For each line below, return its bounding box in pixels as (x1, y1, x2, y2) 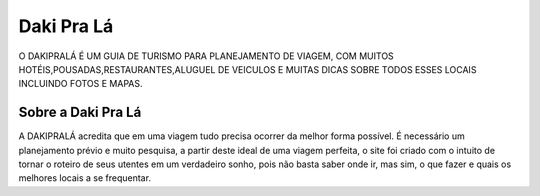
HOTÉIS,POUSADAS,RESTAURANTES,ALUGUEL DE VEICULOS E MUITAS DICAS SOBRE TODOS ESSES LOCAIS (18, 63, 477, 75)
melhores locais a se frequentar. (18, 172, 152, 184)
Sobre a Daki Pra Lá (18, 104, 142, 121)
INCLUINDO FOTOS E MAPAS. (18, 78, 143, 90)
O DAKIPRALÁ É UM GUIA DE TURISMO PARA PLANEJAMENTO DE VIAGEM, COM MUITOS (18, 50, 394, 62)
